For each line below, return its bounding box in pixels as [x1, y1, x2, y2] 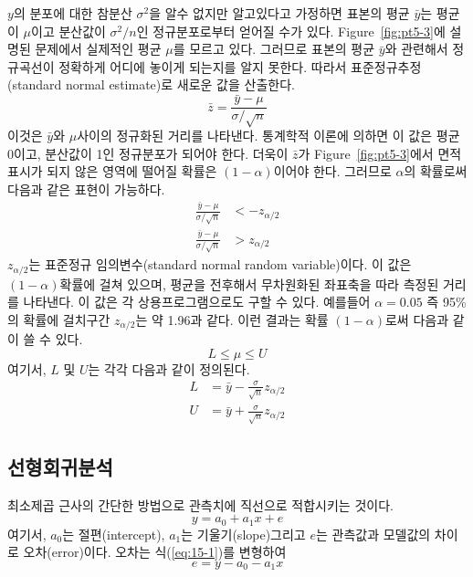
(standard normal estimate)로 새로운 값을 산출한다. [7, 75, 295, 94]
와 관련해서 [384, 39, 448, 58]
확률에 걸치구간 [23, 309, 110, 329]
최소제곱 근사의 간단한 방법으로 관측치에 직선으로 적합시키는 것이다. [7, 495, 394, 514]
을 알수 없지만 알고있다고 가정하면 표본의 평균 [149, 4, 410, 22]
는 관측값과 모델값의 [315, 524, 431, 543]
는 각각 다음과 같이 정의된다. [88, 359, 250, 378]
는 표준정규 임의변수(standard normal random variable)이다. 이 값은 [28, 255, 412, 274]
